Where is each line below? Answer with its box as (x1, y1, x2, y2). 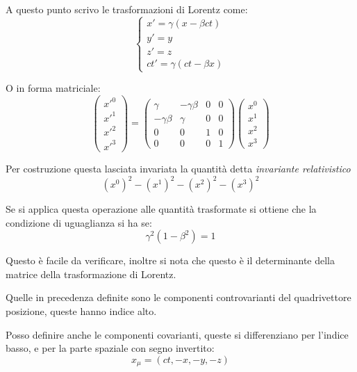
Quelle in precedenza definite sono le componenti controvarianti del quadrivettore (6, 290, 351, 305)
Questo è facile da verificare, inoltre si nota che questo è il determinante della (6, 253, 335, 268)
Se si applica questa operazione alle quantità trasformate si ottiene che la (6, 202, 317, 216)
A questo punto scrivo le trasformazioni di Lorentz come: (6, 2, 248, 16)
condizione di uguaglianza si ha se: (6, 215, 152, 229)
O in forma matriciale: (6, 81, 101, 95)
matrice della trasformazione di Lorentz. (6, 266, 176, 281)
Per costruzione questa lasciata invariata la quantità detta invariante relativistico (6, 161, 351, 175)
